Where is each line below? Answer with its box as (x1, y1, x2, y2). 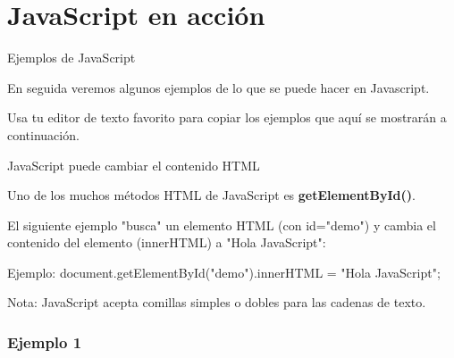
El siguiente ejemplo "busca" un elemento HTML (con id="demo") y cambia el (7, 215, 436, 234)
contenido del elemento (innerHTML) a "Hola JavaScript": (7, 233, 326, 252)
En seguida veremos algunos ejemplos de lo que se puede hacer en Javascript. (7, 78, 430, 96)
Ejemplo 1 (7, 330, 82, 353)
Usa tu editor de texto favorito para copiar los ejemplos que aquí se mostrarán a (7, 108, 447, 127)
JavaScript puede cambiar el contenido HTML (7, 155, 260, 174)
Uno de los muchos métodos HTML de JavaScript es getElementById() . (7, 186, 416, 204)
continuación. (7, 125, 80, 144)
